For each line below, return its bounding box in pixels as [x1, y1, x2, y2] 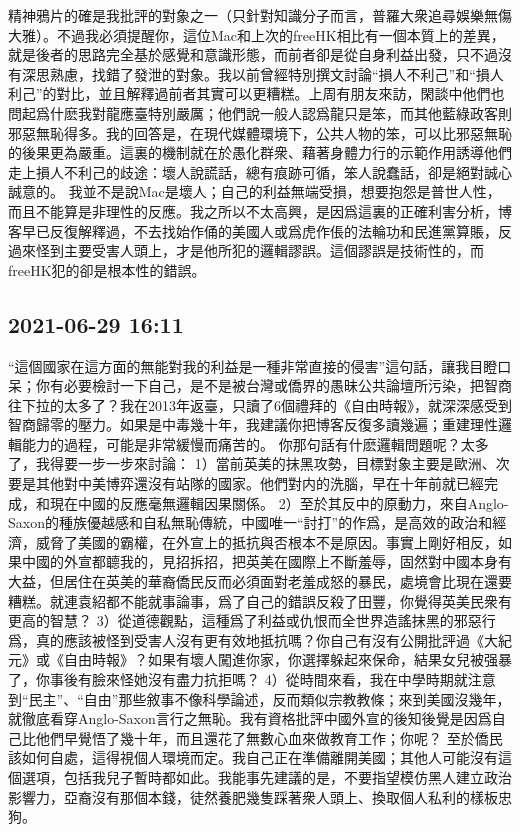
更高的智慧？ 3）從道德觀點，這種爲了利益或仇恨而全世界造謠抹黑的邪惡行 [8, 610, 496, 631]
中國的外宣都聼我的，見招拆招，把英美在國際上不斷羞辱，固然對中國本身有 [21, 551, 512, 572]
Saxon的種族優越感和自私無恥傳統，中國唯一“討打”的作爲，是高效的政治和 [8, 512, 493, 533]
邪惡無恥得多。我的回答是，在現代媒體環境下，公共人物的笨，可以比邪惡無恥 [8, 122, 512, 143]
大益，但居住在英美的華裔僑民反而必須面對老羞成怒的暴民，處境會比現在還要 [8, 571, 512, 592]
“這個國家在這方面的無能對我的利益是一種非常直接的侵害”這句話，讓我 [8, 355, 470, 376]
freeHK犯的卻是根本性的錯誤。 [8, 259, 206, 280]
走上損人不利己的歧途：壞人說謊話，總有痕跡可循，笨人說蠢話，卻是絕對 [8, 161, 484, 182]
